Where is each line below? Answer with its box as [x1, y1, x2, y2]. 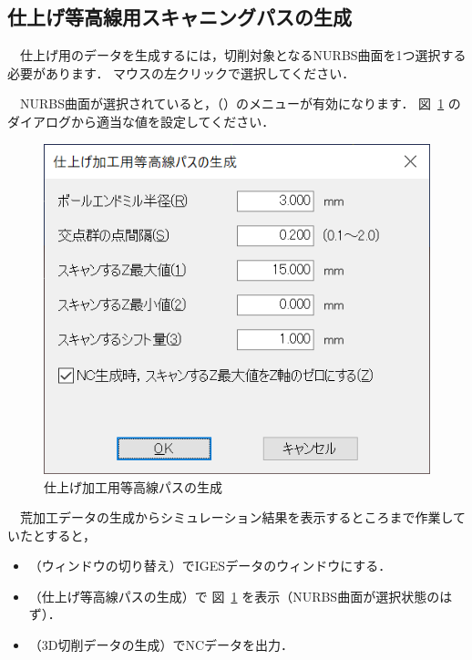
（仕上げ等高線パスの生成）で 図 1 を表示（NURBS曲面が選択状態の [28, 586, 440, 605]
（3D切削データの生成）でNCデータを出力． [28, 635, 294, 655]
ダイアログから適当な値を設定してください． [7, 111, 275, 130]
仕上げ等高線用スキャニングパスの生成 [7, 3, 352, 31]
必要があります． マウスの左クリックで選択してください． [7, 63, 355, 82]
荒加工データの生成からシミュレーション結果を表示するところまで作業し [19, 508, 454, 527]
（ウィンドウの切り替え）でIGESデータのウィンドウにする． [28, 556, 392, 575]
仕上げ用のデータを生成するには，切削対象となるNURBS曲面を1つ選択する [19, 46, 467, 65]
